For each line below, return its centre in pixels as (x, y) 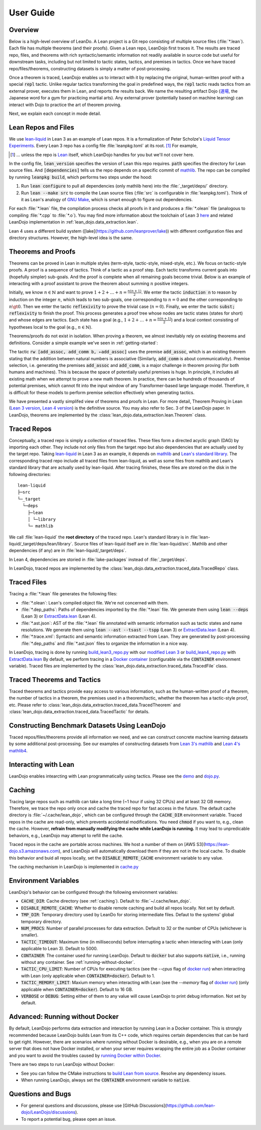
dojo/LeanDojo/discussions (48, 1112)
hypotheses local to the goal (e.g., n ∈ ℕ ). (51, 327)
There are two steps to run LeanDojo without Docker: (62, 1065)
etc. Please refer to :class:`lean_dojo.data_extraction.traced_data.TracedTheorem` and (95, 705)
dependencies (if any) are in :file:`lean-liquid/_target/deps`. (68, 551)
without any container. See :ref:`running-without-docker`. (78, 962)
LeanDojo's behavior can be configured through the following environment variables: (94, 892)
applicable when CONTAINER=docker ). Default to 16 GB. (77, 989)
